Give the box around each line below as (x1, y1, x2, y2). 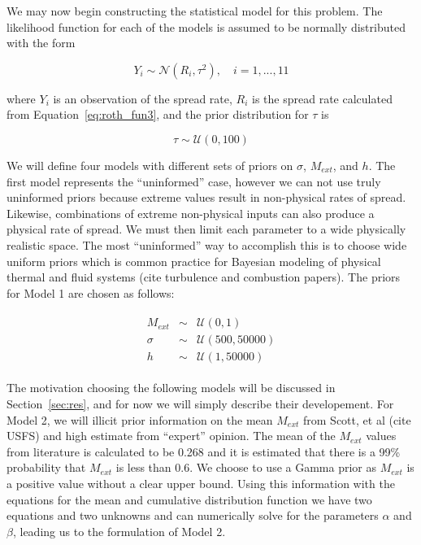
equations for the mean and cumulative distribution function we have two (7, 490, 372, 508)
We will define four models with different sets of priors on (7, 156, 293, 173)
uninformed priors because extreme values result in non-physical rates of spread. (7, 189, 406, 206)
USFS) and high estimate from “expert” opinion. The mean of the (7, 427, 336, 444)
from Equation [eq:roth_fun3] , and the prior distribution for (7, 106, 309, 123)
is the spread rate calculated (252, 89, 393, 107)
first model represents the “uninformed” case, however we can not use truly (7, 172, 381, 190)
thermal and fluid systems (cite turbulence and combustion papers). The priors (7, 268, 401, 286)
